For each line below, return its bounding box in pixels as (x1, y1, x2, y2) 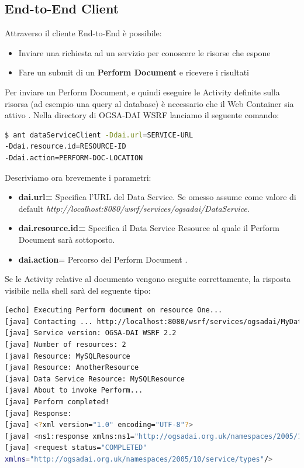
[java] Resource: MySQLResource (5, 352, 130, 360)
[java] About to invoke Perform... (5, 386, 143, 395)
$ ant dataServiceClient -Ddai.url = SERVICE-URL (5, 130, 194, 139)
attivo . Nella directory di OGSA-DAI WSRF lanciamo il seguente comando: (5, 109, 279, 121)
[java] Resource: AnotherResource (5, 363, 139, 372)
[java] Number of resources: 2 (5, 340, 126, 349)
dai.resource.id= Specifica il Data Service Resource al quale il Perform (18, 222, 279, 234)
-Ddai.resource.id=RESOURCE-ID (5, 142, 126, 151)
